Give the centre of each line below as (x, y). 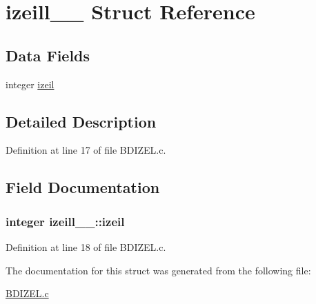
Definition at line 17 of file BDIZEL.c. (86, 150)
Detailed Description (81, 121)
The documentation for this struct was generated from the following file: (158, 270)
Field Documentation (83, 187)
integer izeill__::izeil (65, 221)
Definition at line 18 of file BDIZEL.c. (86, 246)
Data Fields (48, 55)
